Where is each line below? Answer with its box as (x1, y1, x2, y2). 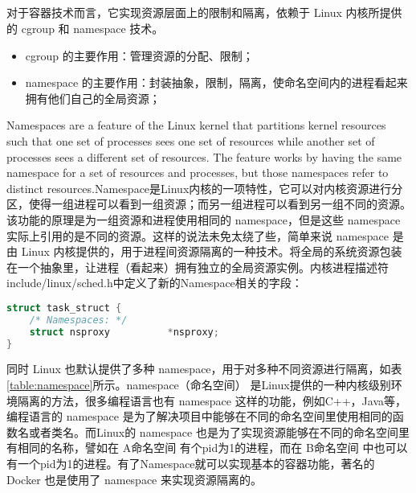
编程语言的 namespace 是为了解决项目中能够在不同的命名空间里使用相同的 (6, 408, 393, 425)
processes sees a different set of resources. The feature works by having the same (6, 148, 402, 165)
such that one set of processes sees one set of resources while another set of (6, 132, 375, 149)
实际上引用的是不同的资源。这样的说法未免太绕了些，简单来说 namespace (6, 227, 389, 244)
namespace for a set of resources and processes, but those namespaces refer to (6, 164, 389, 181)
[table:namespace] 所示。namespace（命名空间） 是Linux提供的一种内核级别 (6, 376, 391, 392)
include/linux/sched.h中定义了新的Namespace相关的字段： (6, 274, 303, 291)
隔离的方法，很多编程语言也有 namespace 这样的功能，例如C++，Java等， (17, 392, 407, 409)
